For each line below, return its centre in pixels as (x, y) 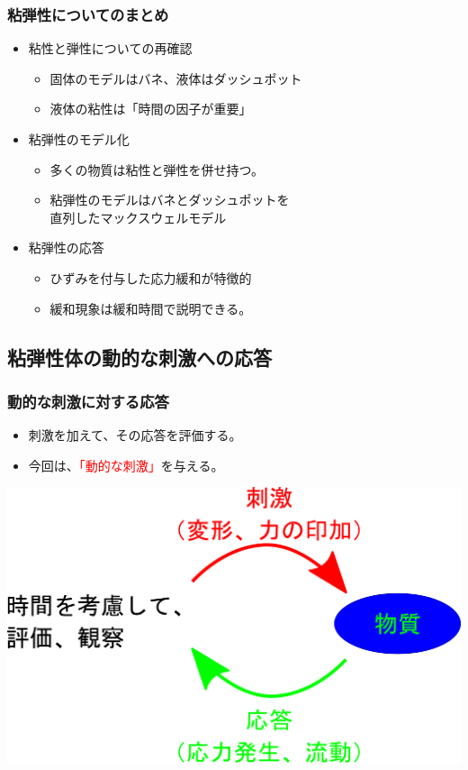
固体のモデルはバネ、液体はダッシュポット (176, 78)
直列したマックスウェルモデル (138, 217)
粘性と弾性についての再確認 (110, 48)
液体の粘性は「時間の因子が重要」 (151, 109)
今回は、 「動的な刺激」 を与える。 (126, 465)
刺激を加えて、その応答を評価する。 (135, 435)
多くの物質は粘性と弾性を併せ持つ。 (157, 169)
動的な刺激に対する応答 (88, 401)
